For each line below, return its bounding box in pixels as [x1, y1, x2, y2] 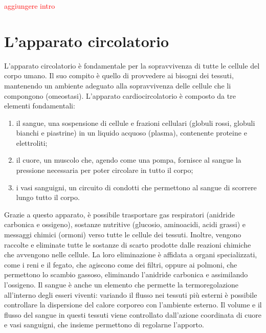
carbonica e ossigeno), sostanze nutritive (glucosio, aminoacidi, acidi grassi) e [4, 219, 246, 230]
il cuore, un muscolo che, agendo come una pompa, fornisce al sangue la [16, 154, 241, 165]
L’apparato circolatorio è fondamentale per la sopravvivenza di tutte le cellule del [4, 60, 260, 71]
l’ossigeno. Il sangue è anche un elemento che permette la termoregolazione [4, 279, 238, 290]
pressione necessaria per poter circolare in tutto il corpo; [16, 165, 193, 175]
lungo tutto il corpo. [16, 192, 80, 203]
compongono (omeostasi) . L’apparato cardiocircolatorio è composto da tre [4, 90, 236, 101]
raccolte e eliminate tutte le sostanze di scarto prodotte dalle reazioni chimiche [4, 239, 251, 250]
